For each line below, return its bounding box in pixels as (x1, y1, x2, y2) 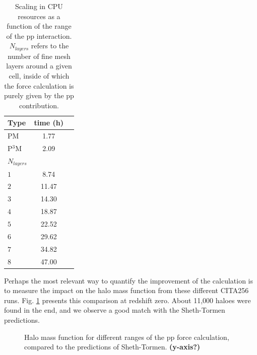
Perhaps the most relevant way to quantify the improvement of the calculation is (4, 275, 253, 286)
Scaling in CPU (15, 1, 63, 11)
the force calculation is (4, 80, 74, 91)
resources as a (18, 11, 60, 21)
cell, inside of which (9, 70, 70, 81)
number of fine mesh (8, 50, 71, 61)
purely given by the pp (4, 90, 74, 101)
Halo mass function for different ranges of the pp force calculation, (24, 331, 229, 342)
